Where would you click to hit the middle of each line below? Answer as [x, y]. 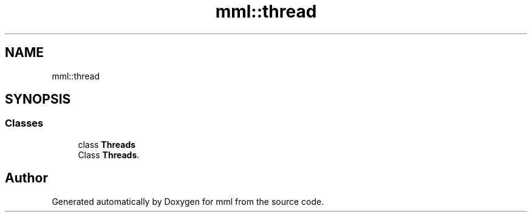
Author [26, 178]
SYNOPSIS [38, 99]
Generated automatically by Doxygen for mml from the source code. [188, 201]
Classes [24, 123]
